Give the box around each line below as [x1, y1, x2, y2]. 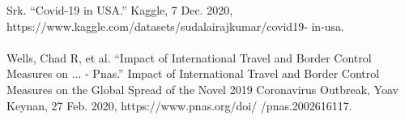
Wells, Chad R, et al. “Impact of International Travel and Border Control [6, 49, 372, 66]
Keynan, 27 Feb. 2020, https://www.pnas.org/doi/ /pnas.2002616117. [6, 96, 352, 114]
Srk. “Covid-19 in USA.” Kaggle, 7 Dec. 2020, [6, 2, 233, 18]
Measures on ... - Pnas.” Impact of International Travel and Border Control [6, 65, 380, 82]
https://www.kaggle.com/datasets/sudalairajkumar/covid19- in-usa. [6, 17, 344, 34]
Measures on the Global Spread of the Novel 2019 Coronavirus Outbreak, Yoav [6, 80, 399, 97]
